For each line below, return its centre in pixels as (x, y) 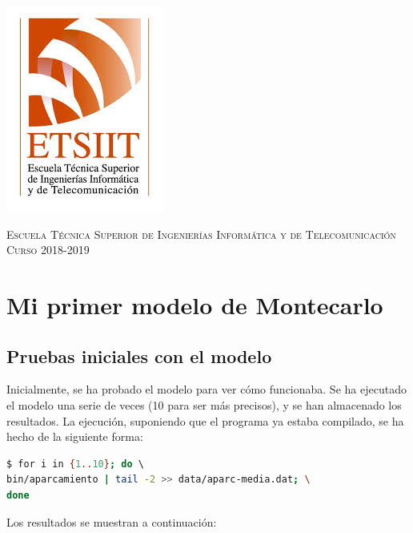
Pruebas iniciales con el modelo (139, 355)
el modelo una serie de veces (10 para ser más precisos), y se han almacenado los (204, 404)
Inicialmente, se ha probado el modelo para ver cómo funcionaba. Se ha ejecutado (206, 389)
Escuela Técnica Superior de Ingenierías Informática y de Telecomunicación (201, 234)
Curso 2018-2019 (48, 250)
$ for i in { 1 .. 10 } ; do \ (75, 464)
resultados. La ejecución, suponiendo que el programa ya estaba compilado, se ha (205, 420)
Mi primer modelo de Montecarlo (195, 304)
